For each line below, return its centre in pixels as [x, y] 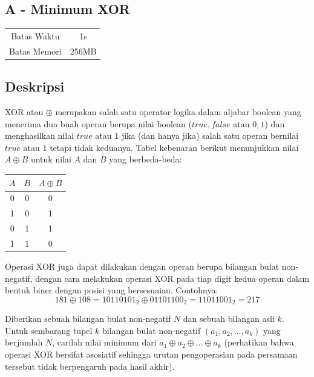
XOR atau [24, 112]
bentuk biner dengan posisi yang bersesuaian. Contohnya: [112, 290]
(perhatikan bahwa [259, 342]
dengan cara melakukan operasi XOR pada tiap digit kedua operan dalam [172, 278]
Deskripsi [35, 86]
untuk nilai [51, 159]
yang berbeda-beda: [146, 159]
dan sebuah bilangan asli [229, 319]
